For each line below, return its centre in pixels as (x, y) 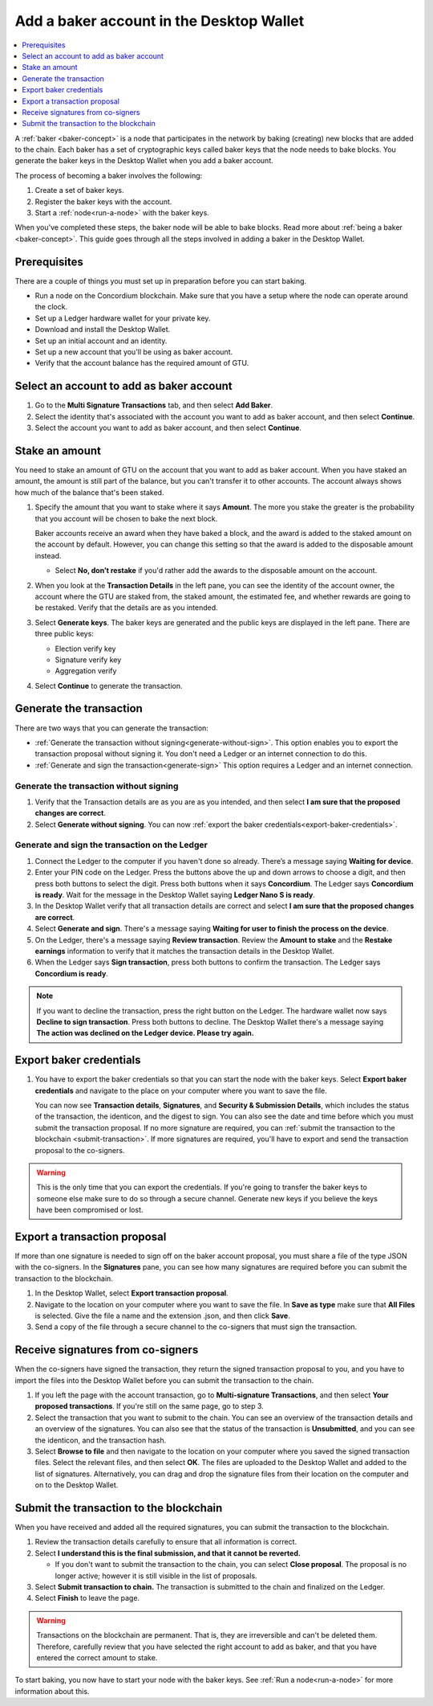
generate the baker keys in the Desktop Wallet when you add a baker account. (144, 161)
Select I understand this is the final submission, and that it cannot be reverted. (168, 1553)
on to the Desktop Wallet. (77, 1485)
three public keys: (64, 634)
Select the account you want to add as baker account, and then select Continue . (168, 428)
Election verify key (85, 648)
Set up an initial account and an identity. (101, 341)
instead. (48, 555)
